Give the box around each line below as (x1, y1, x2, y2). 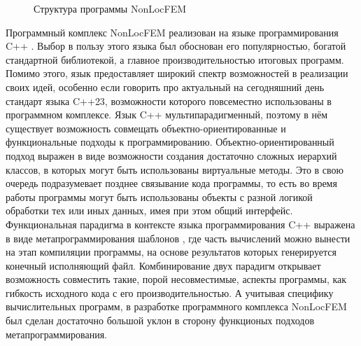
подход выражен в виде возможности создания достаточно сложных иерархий (6, 148, 337, 162)
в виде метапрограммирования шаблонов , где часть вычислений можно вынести (6, 230, 351, 245)
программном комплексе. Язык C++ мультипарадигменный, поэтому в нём (6, 107, 328, 122)
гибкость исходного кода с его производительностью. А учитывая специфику (6, 285, 334, 300)
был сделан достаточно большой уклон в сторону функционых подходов (6, 313, 315, 328)
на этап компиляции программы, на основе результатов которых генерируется (6, 244, 337, 259)
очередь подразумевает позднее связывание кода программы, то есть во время (6, 176, 337, 191)
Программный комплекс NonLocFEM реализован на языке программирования (6, 25, 339, 39)
